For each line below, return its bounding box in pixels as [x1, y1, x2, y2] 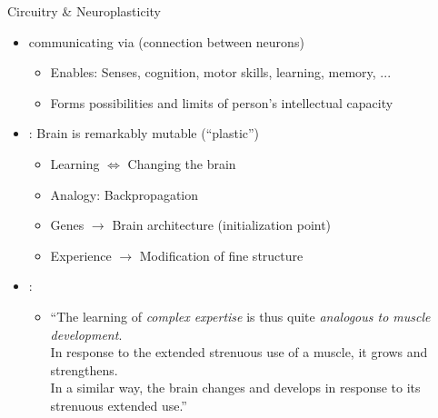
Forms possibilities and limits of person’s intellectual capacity [50, 93, 393, 112]
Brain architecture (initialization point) [112, 215, 332, 234]
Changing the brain [127, 154, 236, 173]
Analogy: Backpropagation [50, 184, 199, 204]
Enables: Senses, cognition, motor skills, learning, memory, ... [50, 63, 392, 82]
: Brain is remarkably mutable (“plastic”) [28, 124, 260, 143]
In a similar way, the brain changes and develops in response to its [50, 378, 421, 397]
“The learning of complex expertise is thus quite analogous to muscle [50, 306, 431, 325]
